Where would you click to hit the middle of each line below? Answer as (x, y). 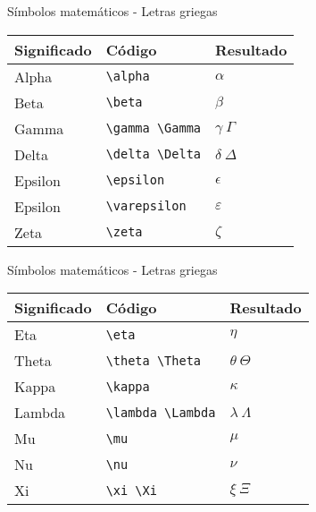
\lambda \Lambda (161, 412)
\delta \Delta (154, 154)
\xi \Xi (131, 490)
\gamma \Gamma (154, 128)
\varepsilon (146, 206)
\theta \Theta (154, 360)
